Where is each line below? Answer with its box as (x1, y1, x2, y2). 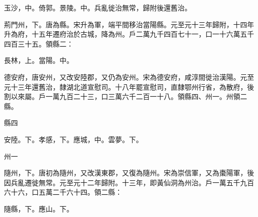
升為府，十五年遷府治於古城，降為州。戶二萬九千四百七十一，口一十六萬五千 (4, 29, 254, 39)
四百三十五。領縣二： (4, 38, 73, 49)
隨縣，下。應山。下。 (4, 203, 73, 214)
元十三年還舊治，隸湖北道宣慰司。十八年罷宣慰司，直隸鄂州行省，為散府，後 (4, 81, 254, 92)
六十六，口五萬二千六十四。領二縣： (4, 187, 122, 197)
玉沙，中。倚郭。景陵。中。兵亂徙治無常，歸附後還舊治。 (4, 2, 192, 12)
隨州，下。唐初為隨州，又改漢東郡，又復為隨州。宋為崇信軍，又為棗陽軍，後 (4, 167, 254, 178)
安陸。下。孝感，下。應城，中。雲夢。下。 (4, 134, 143, 144)
